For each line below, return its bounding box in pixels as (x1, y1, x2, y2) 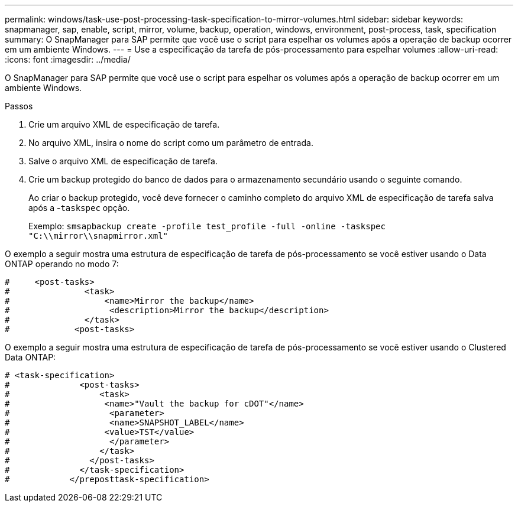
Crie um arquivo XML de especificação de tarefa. (28, 119, 220, 129)
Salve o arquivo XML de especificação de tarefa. (28, 156, 218, 166)
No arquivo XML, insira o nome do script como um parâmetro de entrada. (28, 138, 313, 148)
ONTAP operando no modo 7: (5, 259, 119, 269)
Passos (5, 101, 33, 111)
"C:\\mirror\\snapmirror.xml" (28, 231, 169, 240)
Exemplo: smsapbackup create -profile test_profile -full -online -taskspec (28, 221, 386, 231)
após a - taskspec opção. (28, 203, 130, 213)
